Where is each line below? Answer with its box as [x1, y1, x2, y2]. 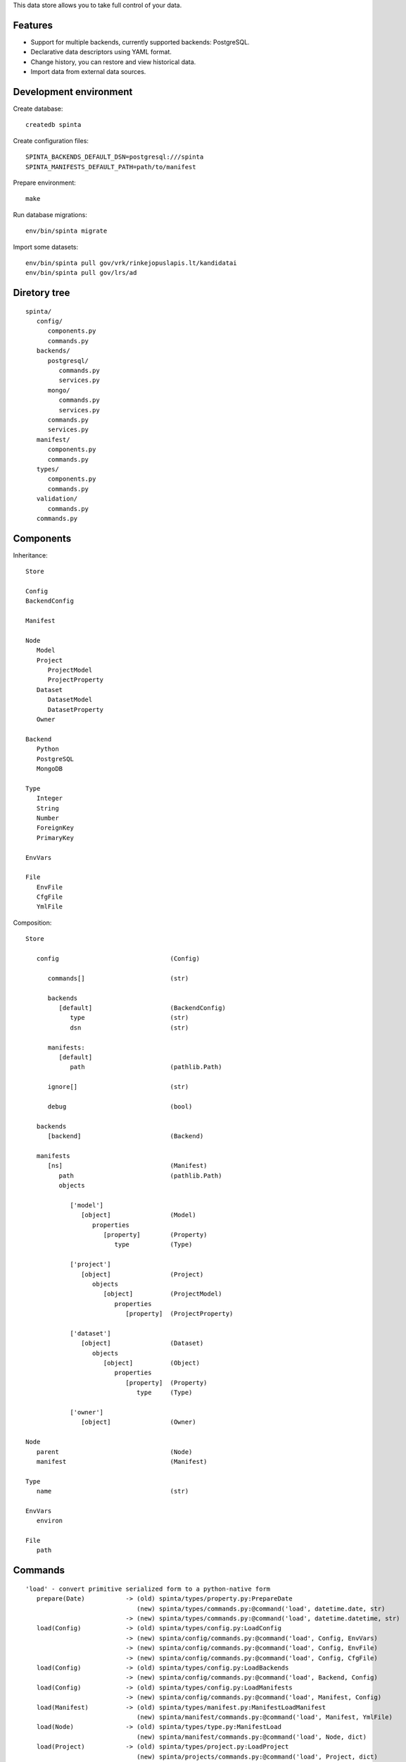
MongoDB [36, 765, 63, 772]
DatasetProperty [47, 706, 104, 713]
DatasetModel [47, 696, 93, 704]
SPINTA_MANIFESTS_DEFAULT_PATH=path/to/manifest [25, 163, 196, 171]
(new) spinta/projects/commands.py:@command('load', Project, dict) [136, 1752, 378, 1761]
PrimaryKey [36, 834, 74, 842]
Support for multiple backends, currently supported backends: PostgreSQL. [30, 37, 250, 46]
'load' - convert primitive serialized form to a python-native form [25, 1584, 271, 1593]
